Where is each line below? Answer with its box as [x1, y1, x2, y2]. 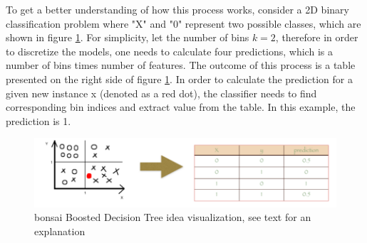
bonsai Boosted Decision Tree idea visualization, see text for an [34, 210, 311, 225]
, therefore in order [275, 30, 358, 45]
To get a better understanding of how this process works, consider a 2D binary [6, 2, 349, 16]
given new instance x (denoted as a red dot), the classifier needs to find [6, 85, 317, 100]
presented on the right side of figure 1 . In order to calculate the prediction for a [6, 71, 353, 86]
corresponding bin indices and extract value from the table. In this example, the [6, 99, 356, 114]
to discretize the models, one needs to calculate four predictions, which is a [6, 43, 333, 58]
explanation [34, 223, 86, 238]
